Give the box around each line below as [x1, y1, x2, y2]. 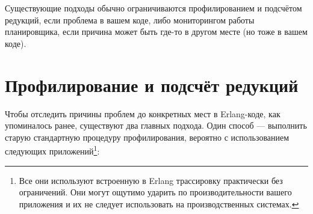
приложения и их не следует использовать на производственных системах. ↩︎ [19, 197, 299, 210]
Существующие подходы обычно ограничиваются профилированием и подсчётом [5, 2, 302, 14]
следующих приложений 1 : [5, 143, 100, 157]
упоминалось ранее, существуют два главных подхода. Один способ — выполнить [5, 119, 307, 132]
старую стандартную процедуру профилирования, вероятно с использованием [5, 130, 290, 143]
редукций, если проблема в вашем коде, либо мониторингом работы [5, 13, 255, 26]
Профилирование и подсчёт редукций [5, 72, 299, 97]
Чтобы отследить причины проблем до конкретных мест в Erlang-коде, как [5, 107, 280, 120]
